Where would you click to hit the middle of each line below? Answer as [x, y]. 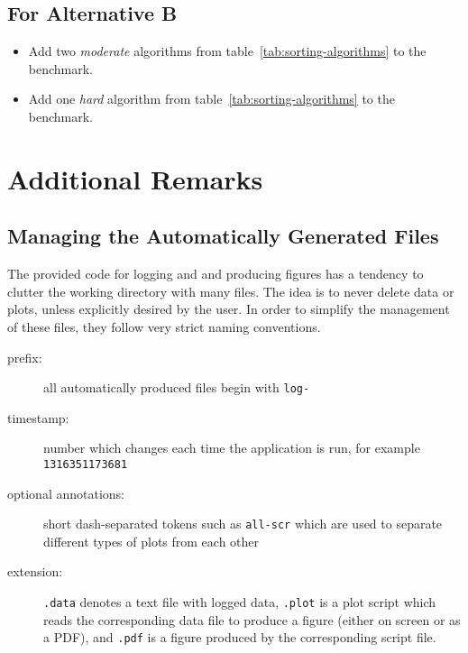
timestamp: [38, 417]
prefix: [25, 357]
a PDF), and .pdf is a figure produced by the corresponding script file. [240, 637]
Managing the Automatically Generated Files [223, 236]
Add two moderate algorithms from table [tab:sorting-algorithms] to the [227, 51]
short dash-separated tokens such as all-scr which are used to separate [243, 524]
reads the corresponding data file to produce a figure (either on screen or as [252, 619]
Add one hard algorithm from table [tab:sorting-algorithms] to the [211, 99]
